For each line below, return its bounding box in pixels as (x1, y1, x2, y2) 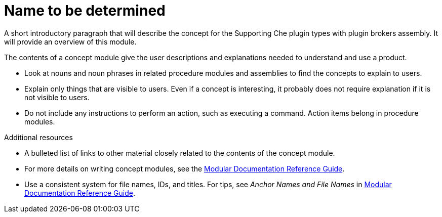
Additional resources (4, 133, 73, 142)
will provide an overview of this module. (4, 37, 137, 46)
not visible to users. (24, 93, 90, 102)
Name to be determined (4, 2, 166, 19)
